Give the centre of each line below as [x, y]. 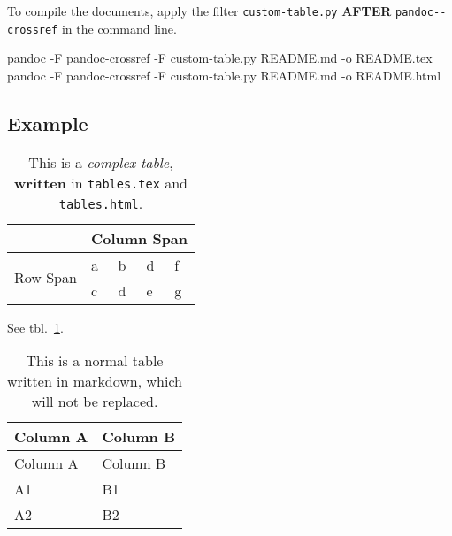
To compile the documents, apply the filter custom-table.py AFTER [199, 11]
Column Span [139, 238]
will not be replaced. [95, 402]
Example [48, 123]
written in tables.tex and [101, 182]
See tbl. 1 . [35, 327]
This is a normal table [95, 361]
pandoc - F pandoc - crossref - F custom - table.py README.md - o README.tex [220, 58]
